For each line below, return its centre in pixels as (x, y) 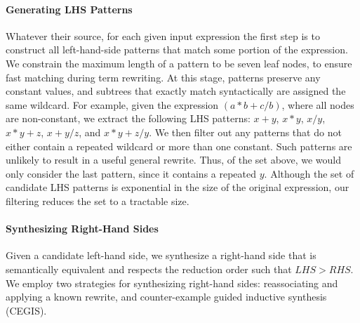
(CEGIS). (26, 310)
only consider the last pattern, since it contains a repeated (131, 173)
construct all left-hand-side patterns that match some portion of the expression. (177, 50)
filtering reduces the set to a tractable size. (98, 200)
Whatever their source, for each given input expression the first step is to (163, 35)
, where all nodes (318, 104)
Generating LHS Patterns (69, 9)
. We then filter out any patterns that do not (245, 132)
